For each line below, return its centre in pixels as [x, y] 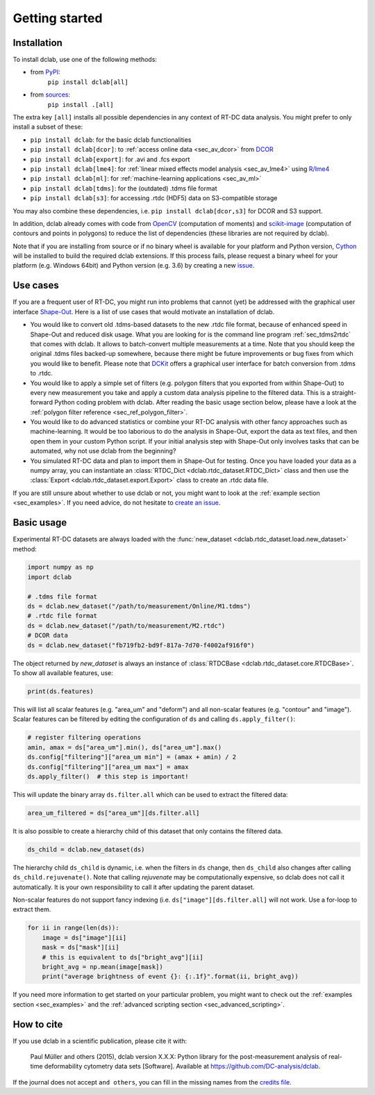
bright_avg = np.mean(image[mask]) [102, 967]
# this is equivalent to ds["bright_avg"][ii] [123, 957]
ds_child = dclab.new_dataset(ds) [86, 849]
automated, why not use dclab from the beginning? [103, 451]
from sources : [50, 95]
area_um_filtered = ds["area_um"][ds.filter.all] [114, 813]
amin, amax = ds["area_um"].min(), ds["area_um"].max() [125, 747]
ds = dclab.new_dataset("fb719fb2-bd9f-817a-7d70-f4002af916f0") [141, 645]
